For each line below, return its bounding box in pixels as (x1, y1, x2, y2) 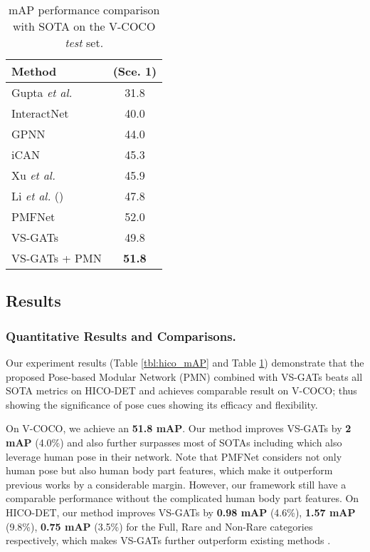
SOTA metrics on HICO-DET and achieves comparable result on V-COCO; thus (6, 383, 357, 398)
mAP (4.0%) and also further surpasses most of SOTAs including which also (6, 434, 342, 449)
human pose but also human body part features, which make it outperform (6, 463, 333, 478)
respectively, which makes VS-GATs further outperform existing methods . (6, 533, 331, 548)
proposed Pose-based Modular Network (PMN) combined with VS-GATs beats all (6, 369, 363, 384)
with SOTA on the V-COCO (12, 18, 156, 34)
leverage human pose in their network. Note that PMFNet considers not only (6, 449, 342, 464)
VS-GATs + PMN (11, 250, 102, 266)
